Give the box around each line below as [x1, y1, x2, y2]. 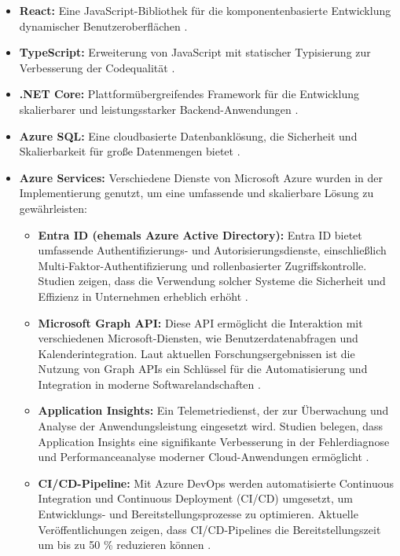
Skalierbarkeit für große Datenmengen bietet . [19, 143, 240, 159]
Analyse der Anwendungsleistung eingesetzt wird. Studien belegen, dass [38, 418, 383, 434]
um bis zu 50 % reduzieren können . [38, 536, 211, 553]
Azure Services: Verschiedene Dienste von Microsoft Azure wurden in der [19, 169, 383, 185]
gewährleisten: [19, 199, 87, 216]
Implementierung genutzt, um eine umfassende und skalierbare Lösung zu [19, 185, 374, 201]
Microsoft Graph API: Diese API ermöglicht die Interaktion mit [38, 314, 363, 331]
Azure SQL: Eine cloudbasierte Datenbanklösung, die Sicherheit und [19, 127, 358, 144]
